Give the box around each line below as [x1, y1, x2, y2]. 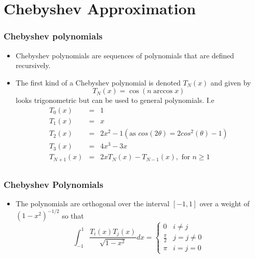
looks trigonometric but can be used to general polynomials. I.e [15, 95, 215, 105]
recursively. [15, 60, 51, 71]
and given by [210, 77, 251, 88]
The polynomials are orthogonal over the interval [15, 198, 169, 208]
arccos [153, 88, 173, 95]
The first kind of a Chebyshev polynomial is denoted [15, 77, 181, 88]
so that [61, 210, 84, 220]
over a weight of [200, 198, 250, 208]
